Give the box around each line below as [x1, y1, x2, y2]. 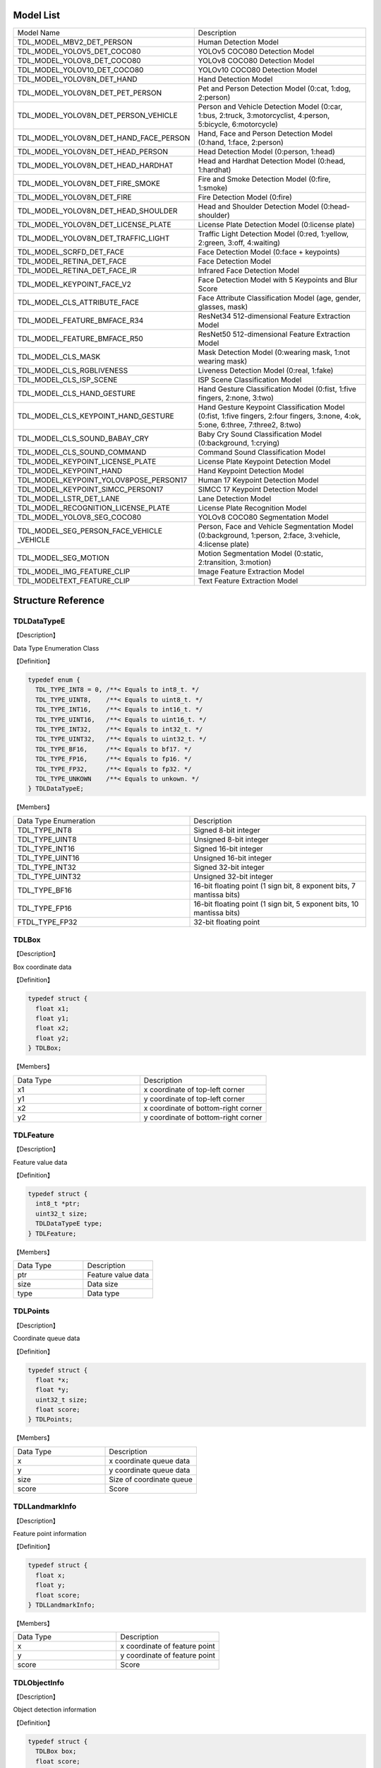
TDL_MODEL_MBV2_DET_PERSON [17, 37, 133, 47]
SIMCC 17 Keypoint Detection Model [198, 484, 318, 494]
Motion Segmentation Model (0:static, [198, 548, 324, 558]
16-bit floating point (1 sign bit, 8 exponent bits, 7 [193, 880, 356, 890]
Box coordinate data [13, 962, 72, 971]
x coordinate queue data [109, 1455, 190, 1465]
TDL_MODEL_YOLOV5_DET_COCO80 [17, 46, 141, 56]
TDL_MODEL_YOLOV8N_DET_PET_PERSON [17, 88, 162, 98]
